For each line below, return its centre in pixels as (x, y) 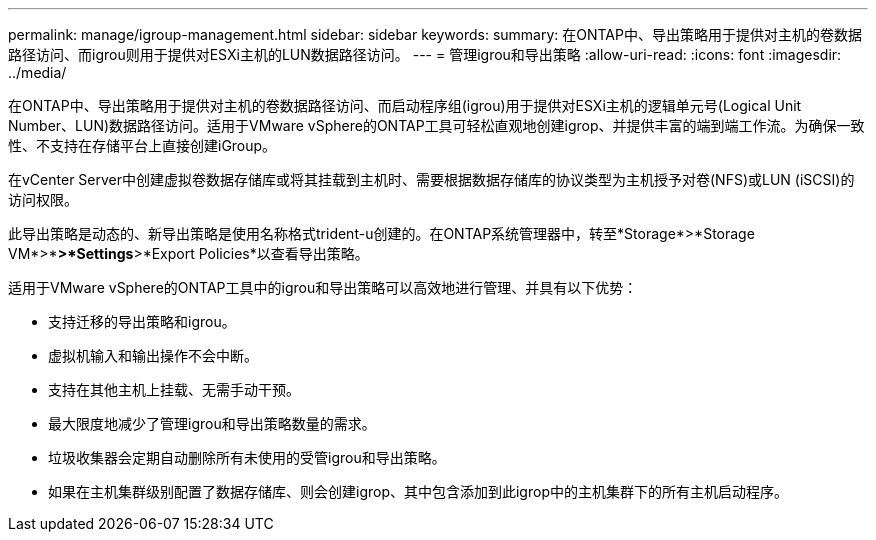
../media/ (37, 72)
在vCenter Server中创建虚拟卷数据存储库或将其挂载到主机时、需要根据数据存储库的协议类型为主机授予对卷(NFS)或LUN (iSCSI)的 (431, 179)
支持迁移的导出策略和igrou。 (142, 321)
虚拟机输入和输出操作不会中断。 (153, 355)
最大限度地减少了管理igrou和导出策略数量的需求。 (212, 423)
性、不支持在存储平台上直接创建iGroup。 (142, 145)
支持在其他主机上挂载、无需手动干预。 (174, 389)
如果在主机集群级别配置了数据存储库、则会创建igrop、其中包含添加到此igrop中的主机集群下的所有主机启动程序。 (418, 491)
